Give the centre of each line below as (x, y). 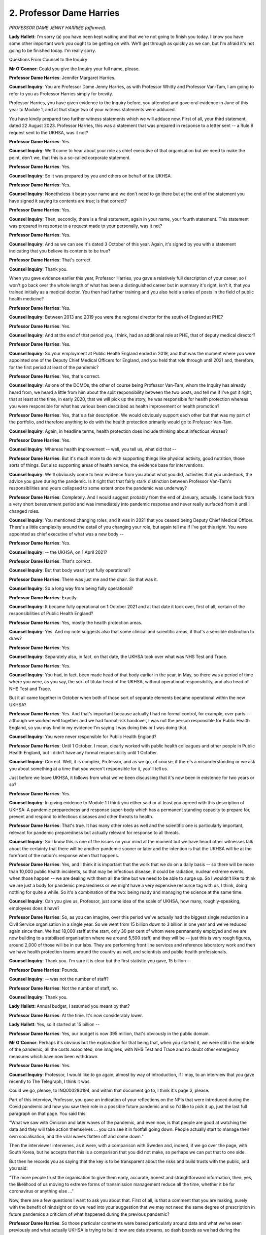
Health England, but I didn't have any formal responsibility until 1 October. (83, 752)
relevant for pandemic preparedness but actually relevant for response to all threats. (95, 832)
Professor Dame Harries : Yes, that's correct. (55, 376)
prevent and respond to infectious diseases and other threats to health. (81, 817)
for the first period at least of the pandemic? (54, 367)
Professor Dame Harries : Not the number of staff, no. (64, 988)
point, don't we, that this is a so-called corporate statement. (70, 158)
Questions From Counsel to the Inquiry (48, 60)
